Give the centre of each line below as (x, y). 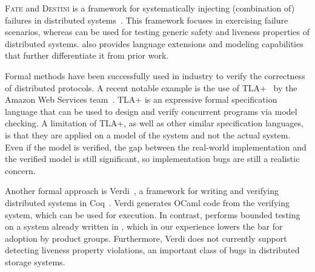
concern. (20, 170)
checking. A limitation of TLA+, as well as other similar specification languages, (154, 123)
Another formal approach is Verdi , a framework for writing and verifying (142, 191)
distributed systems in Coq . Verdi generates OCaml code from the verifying (147, 202)
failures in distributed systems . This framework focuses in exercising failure (147, 20)
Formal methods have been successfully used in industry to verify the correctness (155, 75)
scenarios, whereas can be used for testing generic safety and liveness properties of (157, 32)
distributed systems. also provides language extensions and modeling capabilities (154, 43)
